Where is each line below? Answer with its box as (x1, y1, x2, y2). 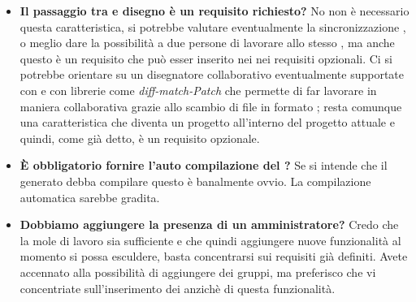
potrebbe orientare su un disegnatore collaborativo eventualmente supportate (19, 66, 405, 83)
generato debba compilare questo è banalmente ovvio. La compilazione (19, 172, 371, 189)
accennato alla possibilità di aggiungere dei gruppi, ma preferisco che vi (19, 263, 376, 280)
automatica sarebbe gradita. (19, 188, 160, 205)
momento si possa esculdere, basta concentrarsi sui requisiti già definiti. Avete (19, 248, 408, 265)
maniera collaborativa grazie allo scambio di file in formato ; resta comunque (19, 97, 402, 114)
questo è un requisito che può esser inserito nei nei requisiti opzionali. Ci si (19, 50, 392, 67)
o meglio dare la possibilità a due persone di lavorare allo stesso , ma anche (19, 34, 395, 51)
